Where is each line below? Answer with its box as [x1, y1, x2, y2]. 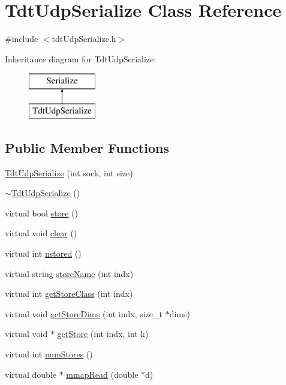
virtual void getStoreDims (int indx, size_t [5, 307, 162, 320]
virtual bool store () [5, 206, 78, 219]
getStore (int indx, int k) [57, 327, 149, 340]
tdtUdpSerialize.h [52, 32, 116, 45]
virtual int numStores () [5, 348, 93, 360]
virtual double [5, 368, 57, 380]
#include [5, 32, 38, 45]
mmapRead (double [66, 368, 139, 380]
